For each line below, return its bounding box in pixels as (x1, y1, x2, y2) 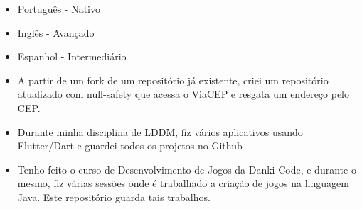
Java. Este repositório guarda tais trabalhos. (17, 189, 211, 204)
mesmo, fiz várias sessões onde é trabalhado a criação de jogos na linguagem (17, 176, 349, 191)
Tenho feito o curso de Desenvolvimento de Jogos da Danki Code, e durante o (17, 162, 356, 176)
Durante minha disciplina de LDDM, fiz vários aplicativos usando (17, 124, 303, 139)
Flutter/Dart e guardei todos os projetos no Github (17, 138, 243, 153)
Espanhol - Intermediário (17, 49, 127, 64)
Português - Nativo (17, 1, 100, 16)
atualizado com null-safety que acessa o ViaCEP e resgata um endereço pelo (17, 86, 350, 101)
